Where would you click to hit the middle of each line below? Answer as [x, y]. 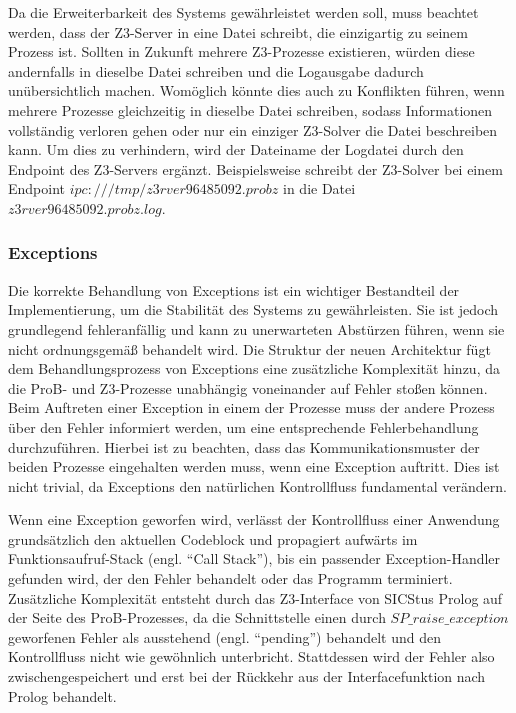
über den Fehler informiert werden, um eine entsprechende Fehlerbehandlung [243, 426]
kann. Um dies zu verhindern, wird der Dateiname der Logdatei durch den [236, 149]
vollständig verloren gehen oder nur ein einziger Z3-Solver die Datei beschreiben [253, 129]
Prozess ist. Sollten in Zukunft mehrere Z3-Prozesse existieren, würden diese [241, 51]
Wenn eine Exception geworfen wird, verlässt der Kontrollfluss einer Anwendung [254, 519]
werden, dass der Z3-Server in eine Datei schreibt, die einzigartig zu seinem [238, 31]
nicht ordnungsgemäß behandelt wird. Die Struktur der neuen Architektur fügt [249, 348]
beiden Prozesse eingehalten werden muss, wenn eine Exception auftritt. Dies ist [254, 466]
